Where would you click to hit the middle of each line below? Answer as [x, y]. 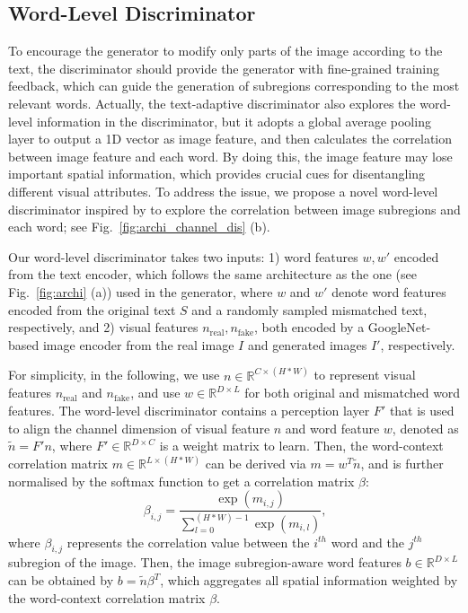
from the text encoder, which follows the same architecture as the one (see [212, 274]
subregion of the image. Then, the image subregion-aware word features [205, 562]
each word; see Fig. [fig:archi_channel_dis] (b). [139, 227]
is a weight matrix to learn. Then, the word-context [301, 446]
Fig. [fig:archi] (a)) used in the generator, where [141, 291]
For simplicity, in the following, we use [114, 375]
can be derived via [256, 464]
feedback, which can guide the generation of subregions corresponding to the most [234, 86]
